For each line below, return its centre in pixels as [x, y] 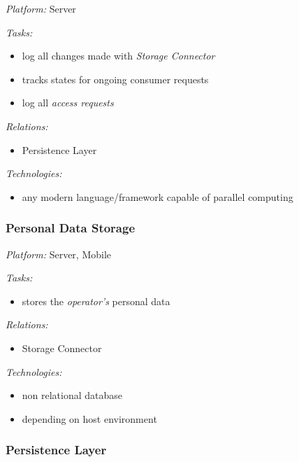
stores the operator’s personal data [96, 301]
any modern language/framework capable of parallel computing [158, 196]
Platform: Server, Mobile [59, 254]
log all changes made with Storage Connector [118, 56]
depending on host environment [89, 418]
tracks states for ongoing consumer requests [115, 79]
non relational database [72, 395]
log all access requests [68, 103]
